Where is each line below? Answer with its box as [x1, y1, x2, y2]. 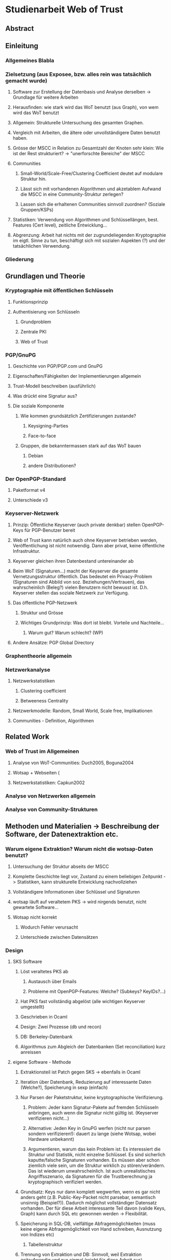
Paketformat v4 [12, 487, 46, 493]
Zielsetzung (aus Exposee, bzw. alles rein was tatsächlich [5, 70, 152, 78]
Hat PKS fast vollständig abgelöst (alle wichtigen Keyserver [20, 998, 146, 1005]
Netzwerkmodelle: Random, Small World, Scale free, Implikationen [12, 708, 153, 714]
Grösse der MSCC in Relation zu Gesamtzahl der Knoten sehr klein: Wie [12, 145, 164, 151]
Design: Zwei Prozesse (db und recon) [20, 1024, 101, 1030]
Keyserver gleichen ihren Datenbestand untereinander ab [12, 558, 134, 564]
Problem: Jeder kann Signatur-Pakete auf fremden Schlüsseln [28, 1104, 159, 1110]
